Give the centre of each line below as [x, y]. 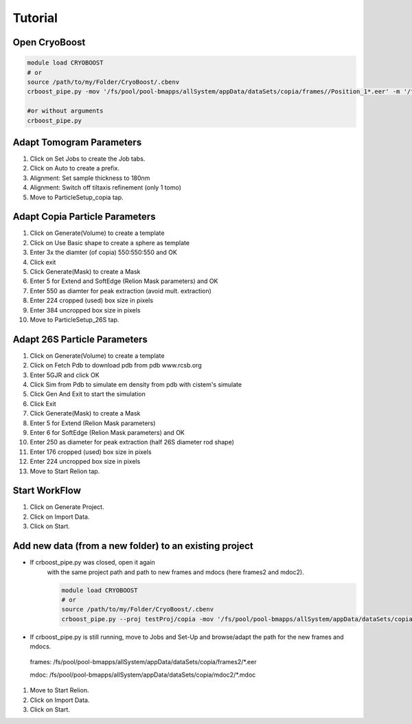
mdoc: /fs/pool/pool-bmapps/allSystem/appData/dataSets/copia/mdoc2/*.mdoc [143, 675]
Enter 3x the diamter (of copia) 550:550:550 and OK [104, 252]
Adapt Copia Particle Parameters [84, 217]
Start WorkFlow [47, 491]
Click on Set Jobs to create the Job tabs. [88, 159]
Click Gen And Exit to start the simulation [88, 394]
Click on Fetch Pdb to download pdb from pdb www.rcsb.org [116, 365]
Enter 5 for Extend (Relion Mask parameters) [93, 423]
